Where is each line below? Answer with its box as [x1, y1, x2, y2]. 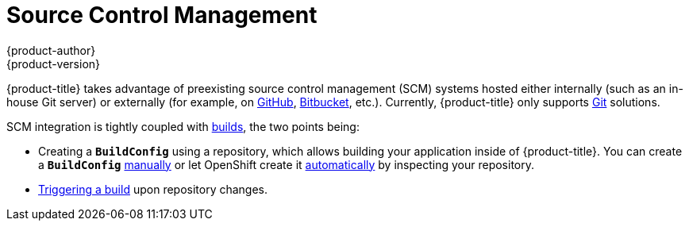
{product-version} [6, 56, 101, 71]
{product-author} [6, 43, 96, 57]
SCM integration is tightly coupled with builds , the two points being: [6, 119, 360, 133]
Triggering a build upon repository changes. [38, 182, 268, 196]
